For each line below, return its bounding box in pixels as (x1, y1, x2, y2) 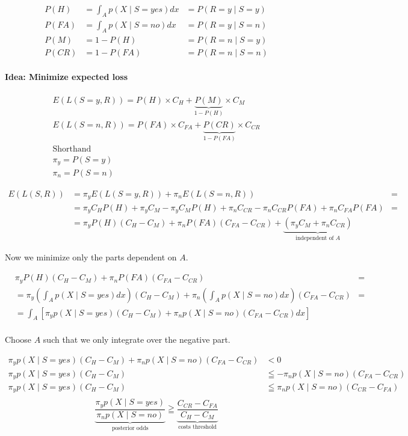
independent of (295, 235, 334, 241)
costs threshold (178, 424, 217, 431)
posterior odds (111, 425, 149, 431)
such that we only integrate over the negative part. (43, 333, 230, 346)
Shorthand (52, 145, 91, 154)
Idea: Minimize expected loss (5, 70, 128, 83)
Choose (5, 333, 32, 346)
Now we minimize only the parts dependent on (5, 251, 177, 263)
